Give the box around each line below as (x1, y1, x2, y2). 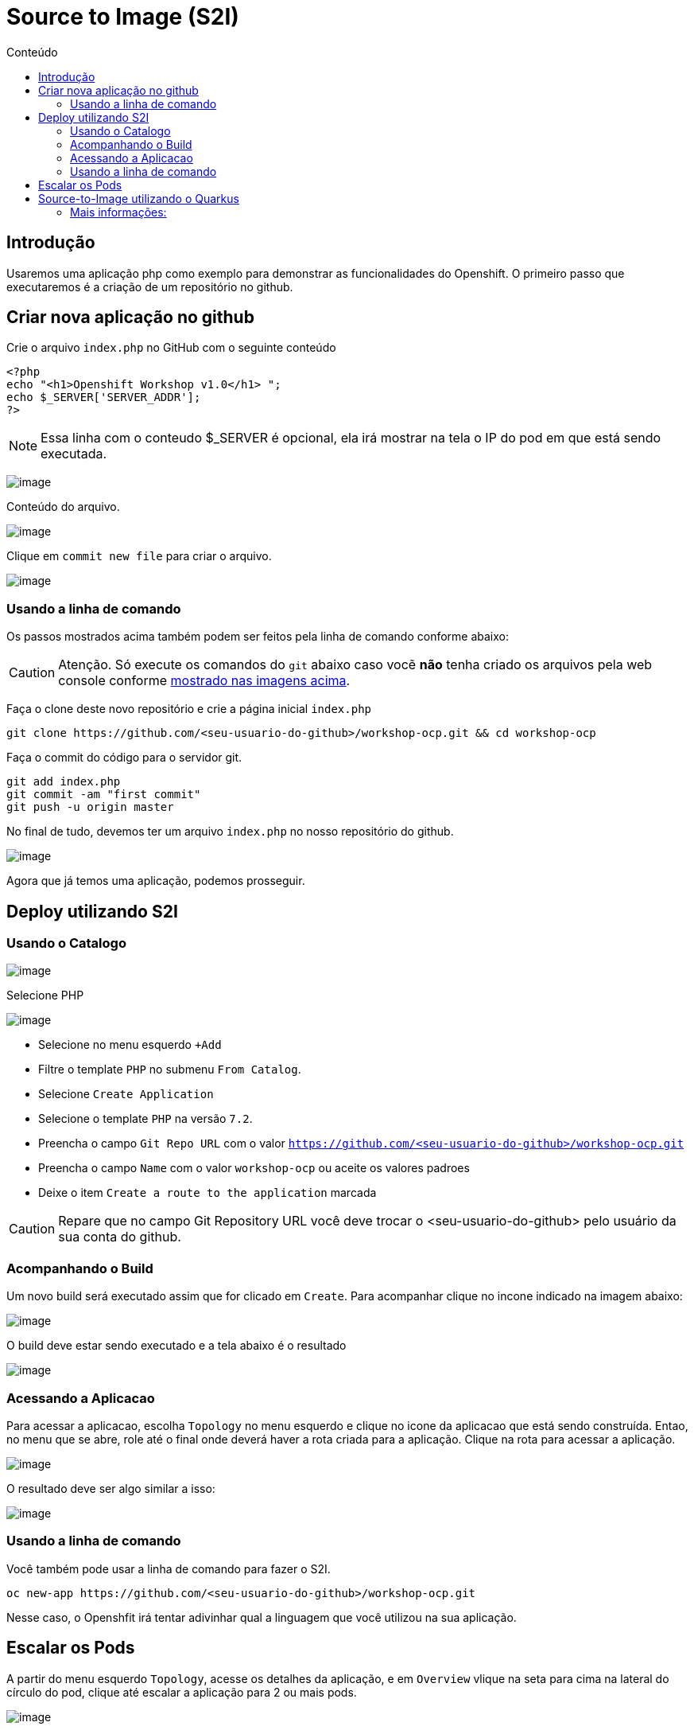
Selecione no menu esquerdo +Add (38, 1038, 222, 1052)
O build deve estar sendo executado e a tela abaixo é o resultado (6, 1338, 347, 1353)
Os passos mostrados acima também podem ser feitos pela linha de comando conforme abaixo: (6, 629, 510, 644)
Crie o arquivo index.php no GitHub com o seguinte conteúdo (6, 341, 336, 355)
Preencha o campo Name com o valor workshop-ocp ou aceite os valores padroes (38, 1161, 470, 1175)
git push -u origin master (6, 801, 174, 814)
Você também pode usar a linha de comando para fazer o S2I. (6, 1561, 331, 1576)
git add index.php (6, 775, 121, 789)
